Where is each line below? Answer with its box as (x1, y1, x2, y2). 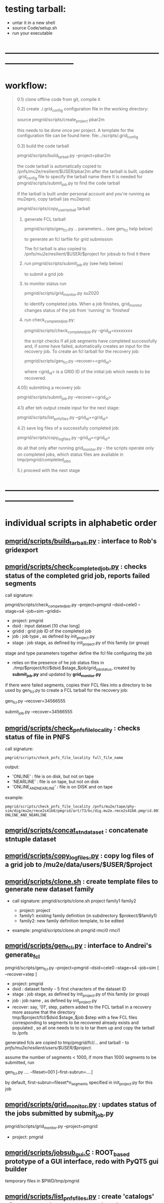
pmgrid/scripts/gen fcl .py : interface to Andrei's (5, 941, 152, 951)
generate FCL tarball (24, 216, 66, 222)
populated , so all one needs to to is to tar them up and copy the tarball (12, 1024, 155, 1031)
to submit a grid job (24, 271, 63, 277)
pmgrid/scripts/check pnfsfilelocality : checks (5, 724, 141, 733)
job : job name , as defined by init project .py (12, 997, 97, 1004)
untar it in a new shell (12, 20, 55, 26)
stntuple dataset (5, 835, 57, 843)
